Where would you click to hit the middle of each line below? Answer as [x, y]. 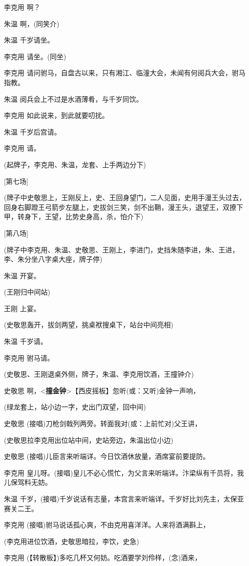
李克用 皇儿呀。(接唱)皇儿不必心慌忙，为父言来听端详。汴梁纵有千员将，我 [124, 472]
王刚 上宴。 [22, 308]
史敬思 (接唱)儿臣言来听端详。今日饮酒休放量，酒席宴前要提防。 [107, 456]
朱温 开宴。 [22, 275]
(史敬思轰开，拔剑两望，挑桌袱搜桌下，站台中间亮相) [89, 325]
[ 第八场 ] [16, 233]
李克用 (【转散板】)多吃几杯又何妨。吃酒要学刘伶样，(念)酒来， [103, 557]
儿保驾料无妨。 [28, 482]
